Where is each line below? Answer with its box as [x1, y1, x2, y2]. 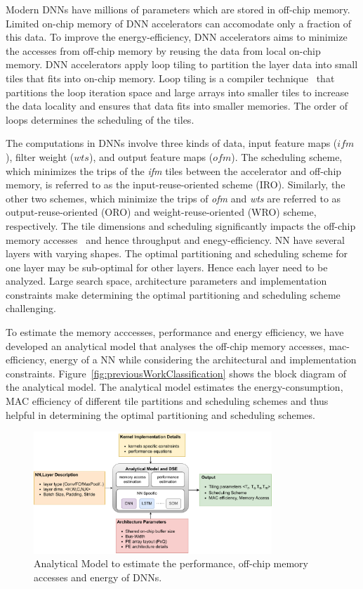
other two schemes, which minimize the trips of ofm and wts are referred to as [6, 190, 341, 205]
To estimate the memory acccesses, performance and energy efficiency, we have [6, 325, 344, 339]
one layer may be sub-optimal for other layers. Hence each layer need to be [6, 259, 328, 274]
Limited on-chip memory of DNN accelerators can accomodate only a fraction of [6, 15, 352, 30]
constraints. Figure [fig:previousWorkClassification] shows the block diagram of [6, 365, 347, 380]
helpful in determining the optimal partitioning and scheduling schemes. [6, 407, 315, 422]
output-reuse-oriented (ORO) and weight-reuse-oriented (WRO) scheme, [6, 205, 317, 219]
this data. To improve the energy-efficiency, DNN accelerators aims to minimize [6, 30, 348, 44]
